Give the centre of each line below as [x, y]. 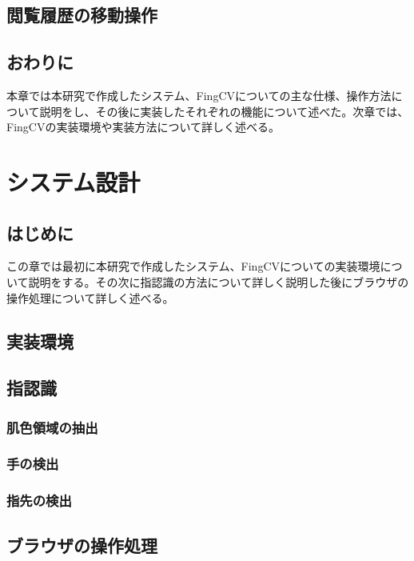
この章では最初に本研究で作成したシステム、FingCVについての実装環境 [193, 266]
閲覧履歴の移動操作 [82, 15]
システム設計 [74, 181]
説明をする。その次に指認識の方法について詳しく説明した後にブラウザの [219, 281]
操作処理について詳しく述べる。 [90, 297]
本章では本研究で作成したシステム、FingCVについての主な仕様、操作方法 [199, 95]
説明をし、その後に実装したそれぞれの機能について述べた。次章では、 [224, 111]
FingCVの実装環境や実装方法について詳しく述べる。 [143, 127]
